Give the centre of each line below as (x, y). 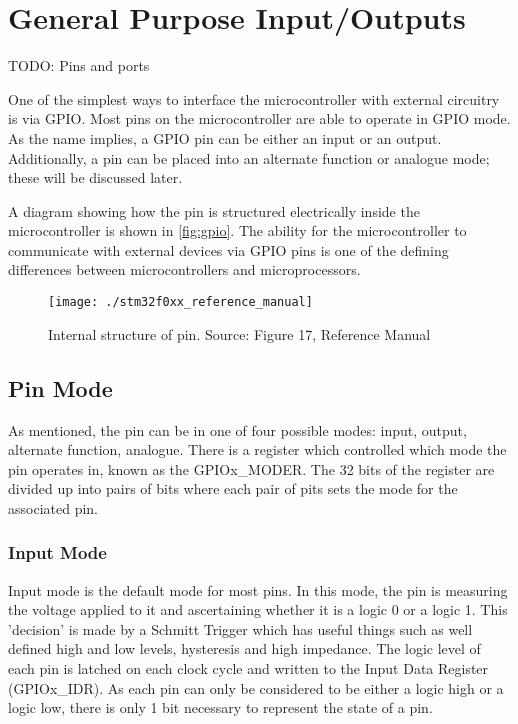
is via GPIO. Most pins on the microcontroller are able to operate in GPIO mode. (259, 118)
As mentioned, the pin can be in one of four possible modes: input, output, (237, 429)
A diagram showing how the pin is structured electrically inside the (214, 210)
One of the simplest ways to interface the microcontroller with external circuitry (254, 98)
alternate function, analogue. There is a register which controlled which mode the (257, 449)
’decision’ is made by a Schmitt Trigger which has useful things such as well (240, 628)
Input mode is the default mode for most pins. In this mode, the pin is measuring (258, 589)
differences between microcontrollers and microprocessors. (184, 269)
